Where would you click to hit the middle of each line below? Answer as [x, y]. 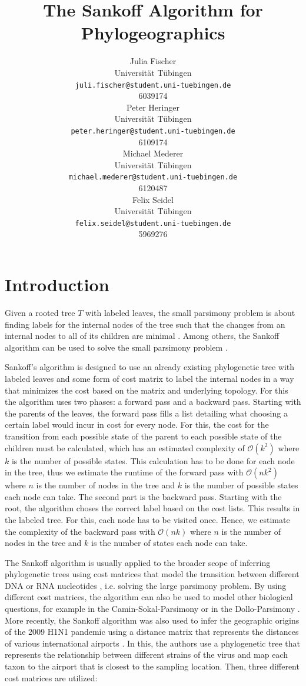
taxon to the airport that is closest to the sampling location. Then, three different [152, 666]
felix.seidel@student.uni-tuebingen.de [153, 223]
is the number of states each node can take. [169, 543]
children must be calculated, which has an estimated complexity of [125, 447]
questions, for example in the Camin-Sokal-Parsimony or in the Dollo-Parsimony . [152, 609]
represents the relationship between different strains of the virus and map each [146, 655]
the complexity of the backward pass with [80, 531]
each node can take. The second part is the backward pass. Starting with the [143, 496]
